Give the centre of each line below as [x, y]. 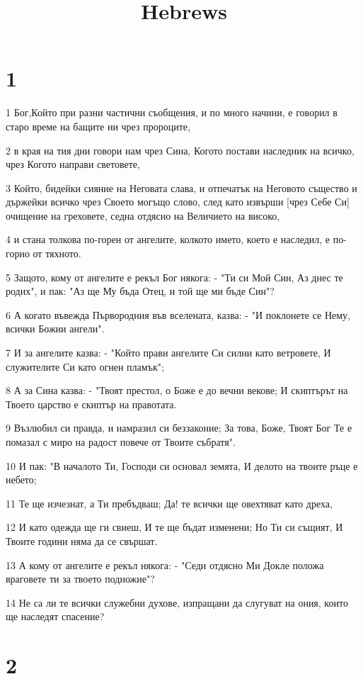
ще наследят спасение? [55, 616]
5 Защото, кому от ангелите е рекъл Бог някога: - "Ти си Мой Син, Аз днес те [174, 277]
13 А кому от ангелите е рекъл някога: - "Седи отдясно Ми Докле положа [165, 565]
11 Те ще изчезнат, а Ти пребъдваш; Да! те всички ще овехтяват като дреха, [169, 503]
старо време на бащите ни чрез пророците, [98, 126]
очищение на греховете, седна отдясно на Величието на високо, [143, 215]
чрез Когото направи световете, [73, 164]
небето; [21, 479]
